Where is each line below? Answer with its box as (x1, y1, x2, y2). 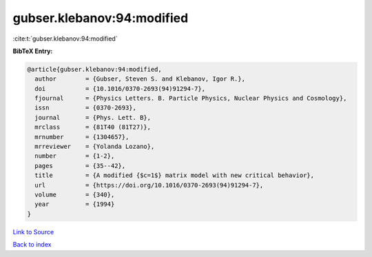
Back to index (12, 240, 52, 249)
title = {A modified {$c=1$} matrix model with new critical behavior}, (34, 172, 315, 179)
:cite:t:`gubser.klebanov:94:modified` (12, 34, 118, 43)
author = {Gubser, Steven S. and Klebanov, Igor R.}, (34, 75, 246, 83)
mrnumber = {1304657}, (34, 133, 130, 141)
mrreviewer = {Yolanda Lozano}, (34, 143, 155, 151)
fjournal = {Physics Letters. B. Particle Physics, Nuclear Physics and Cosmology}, (34, 94, 347, 103)
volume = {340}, (34, 191, 115, 198)
